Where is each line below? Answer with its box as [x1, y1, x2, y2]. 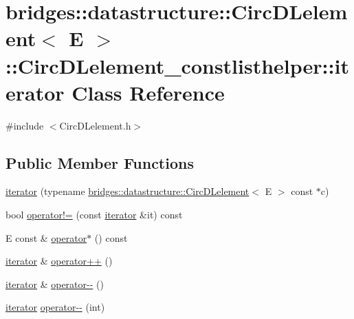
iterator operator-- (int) [5, 300, 105, 314]
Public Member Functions [5, 152, 194, 173]
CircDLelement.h [59, 118, 131, 132]
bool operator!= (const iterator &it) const [5, 207, 183, 222]
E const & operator [5, 230, 87, 245]
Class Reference [71, 78, 225, 106]
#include [5, 118, 44, 132]
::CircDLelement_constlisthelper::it [5, 51, 349, 79]
